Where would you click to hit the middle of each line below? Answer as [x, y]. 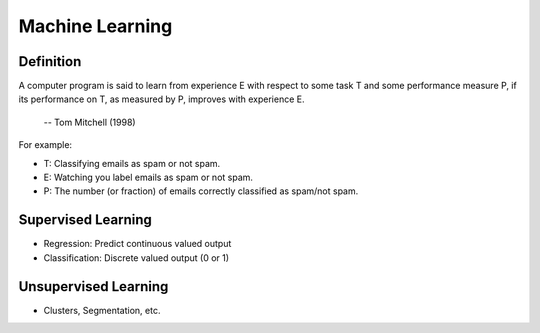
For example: [45, 145]
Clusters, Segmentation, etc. [102, 310]
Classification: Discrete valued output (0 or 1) [136, 257]
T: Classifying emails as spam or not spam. [132, 163]
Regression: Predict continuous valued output [137, 244]
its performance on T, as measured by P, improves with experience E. [161, 99]
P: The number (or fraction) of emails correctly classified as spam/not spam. [201, 191]
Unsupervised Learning [93, 286]
